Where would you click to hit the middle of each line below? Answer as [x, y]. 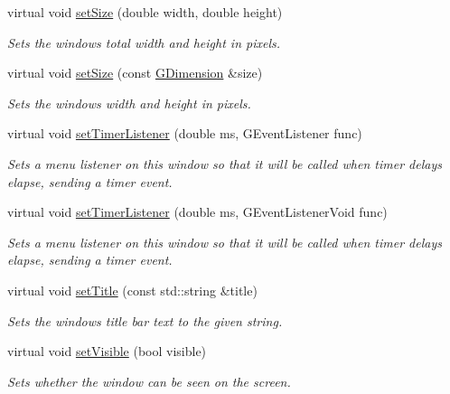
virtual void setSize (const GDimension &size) [135, 73]
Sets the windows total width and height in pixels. [144, 42]
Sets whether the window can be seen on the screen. [149, 381]
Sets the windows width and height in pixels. [129, 103]
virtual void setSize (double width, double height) [145, 12]
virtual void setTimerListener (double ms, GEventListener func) [185, 133]
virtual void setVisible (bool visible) [107, 351]
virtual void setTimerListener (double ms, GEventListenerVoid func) [197, 212]
